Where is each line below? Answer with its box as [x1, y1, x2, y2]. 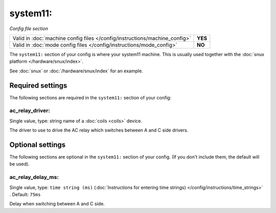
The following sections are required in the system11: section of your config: [9, 94, 172, 100]
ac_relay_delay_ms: [9, 174, 59, 181]
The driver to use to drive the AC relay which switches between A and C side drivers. [9, 127, 189, 134]
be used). [9, 161, 30, 167]
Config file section [9, 25, 49, 32]
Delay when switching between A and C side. [9, 201, 105, 207]
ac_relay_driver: [9, 107, 51, 114]
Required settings [9, 81, 67, 90]
